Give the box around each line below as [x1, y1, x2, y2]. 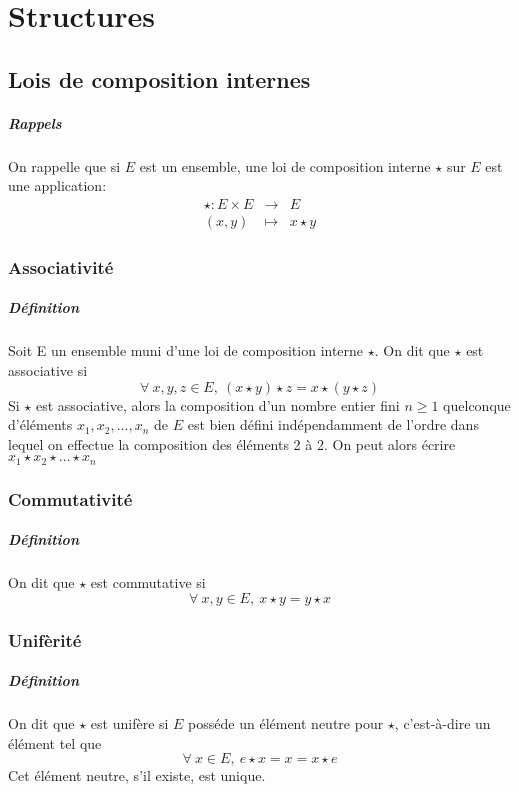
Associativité [8, 254, 114, 279]
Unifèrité [8, 627, 82, 652]
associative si [8, 359, 88, 380]
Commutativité [8, 486, 133, 511]
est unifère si [90, 713, 169, 734]
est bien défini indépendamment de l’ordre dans [187, 414, 479, 435]
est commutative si [90, 572, 206, 593]
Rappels [8, 112, 62, 133]
